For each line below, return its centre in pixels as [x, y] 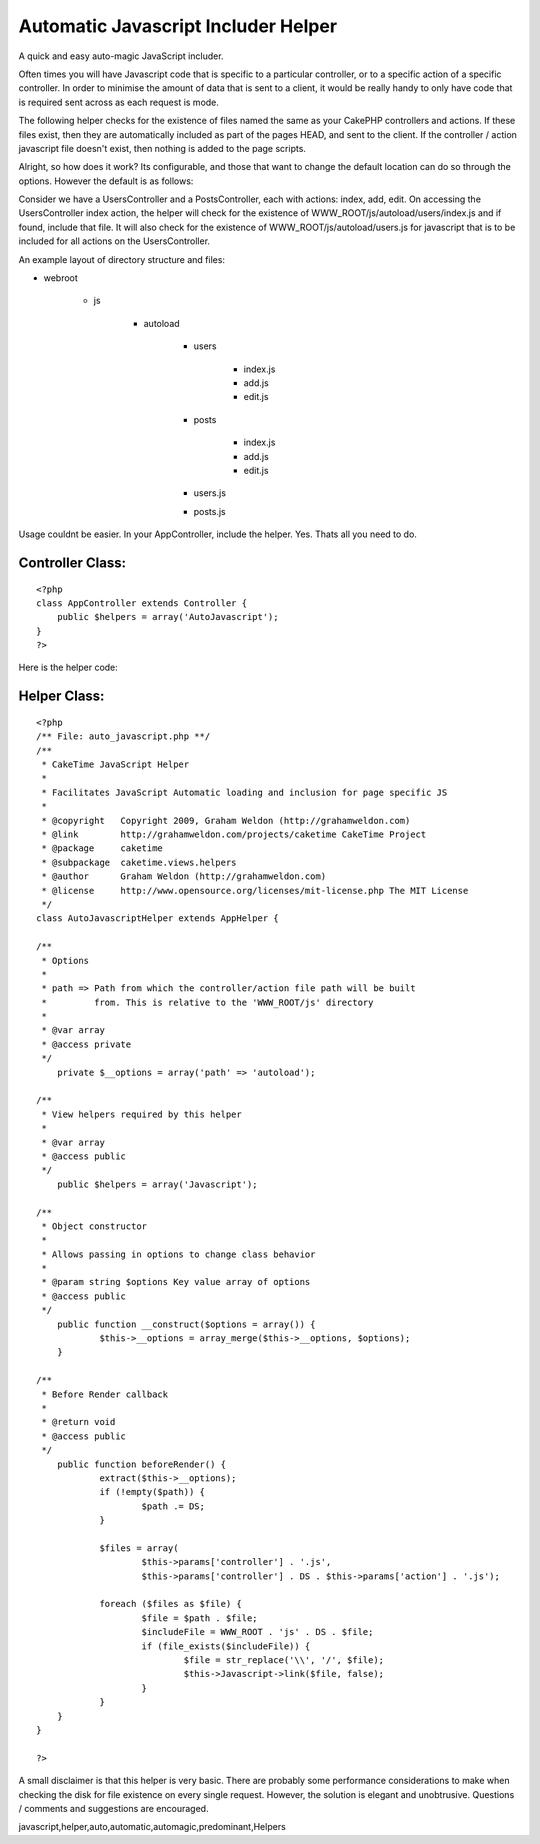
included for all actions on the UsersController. [114, 241]
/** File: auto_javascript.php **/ [123, 736]
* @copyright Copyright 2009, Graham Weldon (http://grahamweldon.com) [226, 820]
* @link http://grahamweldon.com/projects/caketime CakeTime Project [234, 834]
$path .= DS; [173, 1506]
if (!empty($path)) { [152, 1492]
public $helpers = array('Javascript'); [157, 1184]
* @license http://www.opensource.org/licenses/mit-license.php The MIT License [255, 890]
